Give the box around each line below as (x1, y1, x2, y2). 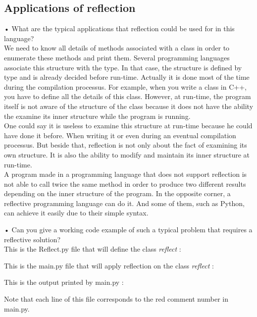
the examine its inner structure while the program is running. (4, 110, 191, 121)
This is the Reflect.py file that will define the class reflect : (4, 244, 181, 254)
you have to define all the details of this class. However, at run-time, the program (4, 91, 251, 102)
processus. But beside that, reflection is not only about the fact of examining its (4, 140, 247, 150)
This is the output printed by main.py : (4, 277, 124, 287)
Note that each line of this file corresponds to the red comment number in (4, 294, 229, 304)
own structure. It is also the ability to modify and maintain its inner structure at (4, 149, 250, 159)
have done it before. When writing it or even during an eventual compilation (4, 130, 236, 140)
